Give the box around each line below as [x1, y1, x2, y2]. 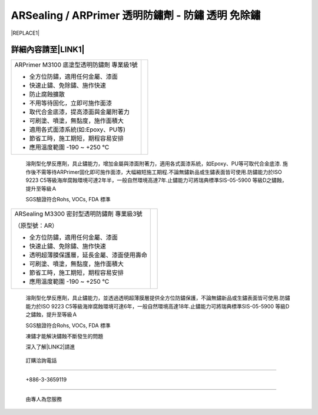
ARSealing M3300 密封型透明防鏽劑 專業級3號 [14, 210, 143, 218]
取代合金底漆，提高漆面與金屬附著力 [29, 108, 130, 116]
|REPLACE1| [11, 29, 40, 36]
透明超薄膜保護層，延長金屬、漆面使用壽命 [29, 251, 147, 259]
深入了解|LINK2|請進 [25, 343, 75, 350]
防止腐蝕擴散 [29, 90, 65, 98]
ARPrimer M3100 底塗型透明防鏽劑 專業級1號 [14, 61, 138, 69]
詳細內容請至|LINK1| [11, 45, 85, 55]
